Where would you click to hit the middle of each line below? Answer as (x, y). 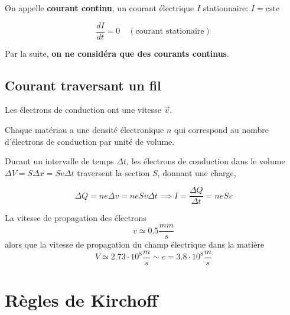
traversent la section (113, 172)
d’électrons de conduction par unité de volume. (90, 141)
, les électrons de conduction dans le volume (206, 161)
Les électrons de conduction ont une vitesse (83, 110)
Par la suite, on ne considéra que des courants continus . (117, 53)
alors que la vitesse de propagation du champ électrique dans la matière (135, 244)
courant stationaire (170, 32)
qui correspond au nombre (222, 130)
